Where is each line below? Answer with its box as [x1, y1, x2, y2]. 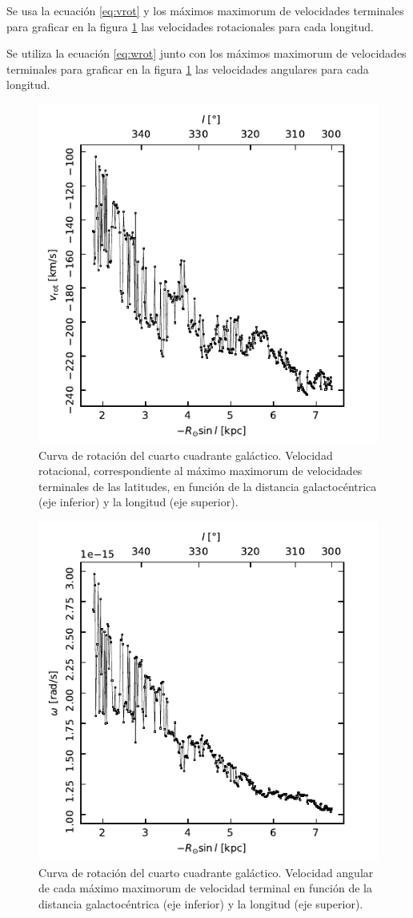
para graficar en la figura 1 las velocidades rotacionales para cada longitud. [6, 18, 374, 34]
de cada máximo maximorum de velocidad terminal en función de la [38, 880, 372, 896]
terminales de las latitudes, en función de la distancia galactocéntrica [38, 477, 377, 494]
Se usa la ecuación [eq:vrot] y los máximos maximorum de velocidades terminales [6, 2, 404, 18]
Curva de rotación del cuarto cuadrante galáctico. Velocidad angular [38, 864, 374, 880]
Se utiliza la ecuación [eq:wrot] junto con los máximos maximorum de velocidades [6, 45, 407, 62]
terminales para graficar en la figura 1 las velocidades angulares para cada [6, 60, 369, 77]
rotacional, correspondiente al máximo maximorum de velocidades [38, 462, 363, 479]
